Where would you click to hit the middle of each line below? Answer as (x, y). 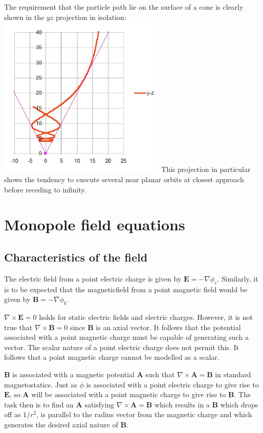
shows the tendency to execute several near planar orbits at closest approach (124, 179)
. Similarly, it (238, 278)
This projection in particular (206, 169)
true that (18, 327)
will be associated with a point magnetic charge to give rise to (129, 394)
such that (160, 374)
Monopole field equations (95, 224)
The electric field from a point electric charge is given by (93, 278)
